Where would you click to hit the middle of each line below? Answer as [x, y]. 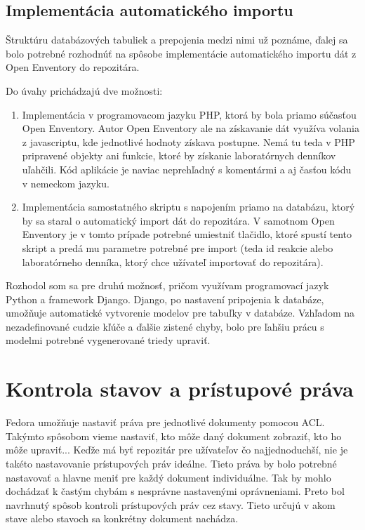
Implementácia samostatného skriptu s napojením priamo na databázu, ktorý [188, 207]
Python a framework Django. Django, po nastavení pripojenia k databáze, [165, 299]
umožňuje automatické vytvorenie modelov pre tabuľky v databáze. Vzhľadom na [180, 313]
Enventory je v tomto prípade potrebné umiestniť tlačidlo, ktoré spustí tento [187, 234]
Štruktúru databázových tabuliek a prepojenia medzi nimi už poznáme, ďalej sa [177, 40]
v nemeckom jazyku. [66, 183]
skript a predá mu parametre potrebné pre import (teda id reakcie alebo [178, 247]
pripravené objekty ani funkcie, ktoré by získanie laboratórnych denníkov [179, 155]
